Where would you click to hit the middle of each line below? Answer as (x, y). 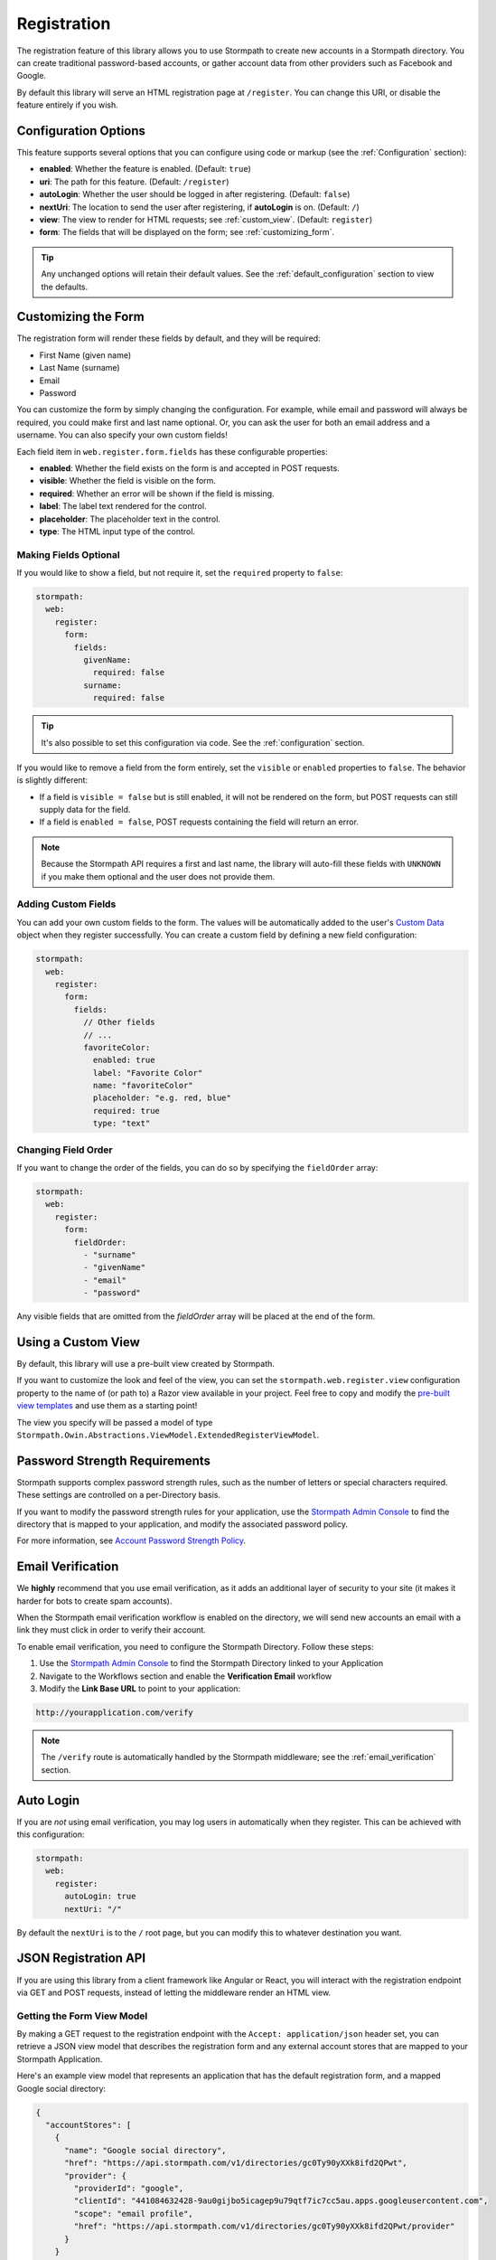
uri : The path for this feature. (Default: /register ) (134, 182)
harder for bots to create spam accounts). (94, 1601)
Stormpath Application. (60, 2059)
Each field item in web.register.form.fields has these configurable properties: (173, 451)
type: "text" (122, 1124)
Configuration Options (81, 131)
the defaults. (65, 287)
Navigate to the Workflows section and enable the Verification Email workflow (186, 1676)
